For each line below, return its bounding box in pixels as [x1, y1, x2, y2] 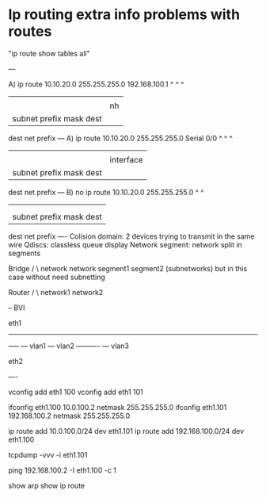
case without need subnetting [8, 272, 105, 282]
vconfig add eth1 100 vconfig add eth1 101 [8, 387, 144, 396]
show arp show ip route [8, 481, 85, 490]
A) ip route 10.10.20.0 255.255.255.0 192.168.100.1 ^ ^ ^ [8, 79, 184, 89]
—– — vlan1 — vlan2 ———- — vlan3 [8, 341, 129, 351]
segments [8, 248, 41, 258]
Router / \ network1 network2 [8, 287, 104, 297]
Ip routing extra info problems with [8, 6, 240, 24]
